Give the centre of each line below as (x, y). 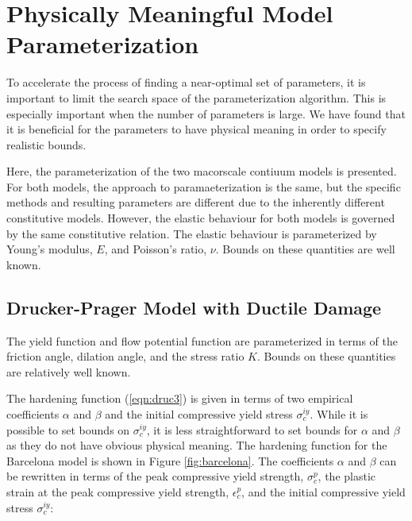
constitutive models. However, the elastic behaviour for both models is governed (201, 218)
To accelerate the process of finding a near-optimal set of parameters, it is (186, 82)
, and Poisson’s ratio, (156, 249)
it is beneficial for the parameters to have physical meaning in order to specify (196, 129)
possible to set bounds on (68, 429)
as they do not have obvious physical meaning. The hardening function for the (197, 445)
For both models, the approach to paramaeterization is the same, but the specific (204, 186)
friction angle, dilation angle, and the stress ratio (125, 356)
